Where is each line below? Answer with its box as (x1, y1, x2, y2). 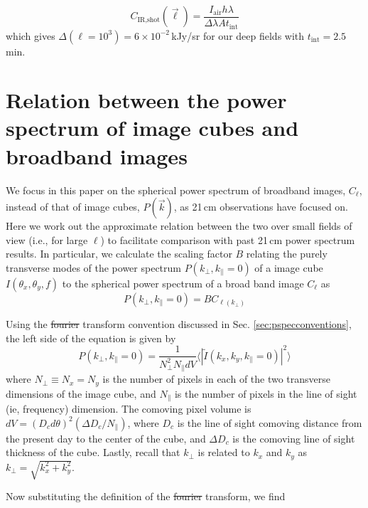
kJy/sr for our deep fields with (171, 28, 305, 43)
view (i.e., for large (6, 232, 88, 247)
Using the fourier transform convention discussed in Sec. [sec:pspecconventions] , (6, 316, 352, 331)
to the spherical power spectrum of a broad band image (62, 275, 304, 290)
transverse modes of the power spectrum (6, 260, 181, 275)
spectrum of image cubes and (6, 113, 299, 142)
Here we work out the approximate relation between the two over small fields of (6, 218, 352, 233)
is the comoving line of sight (232, 430, 355, 445)
